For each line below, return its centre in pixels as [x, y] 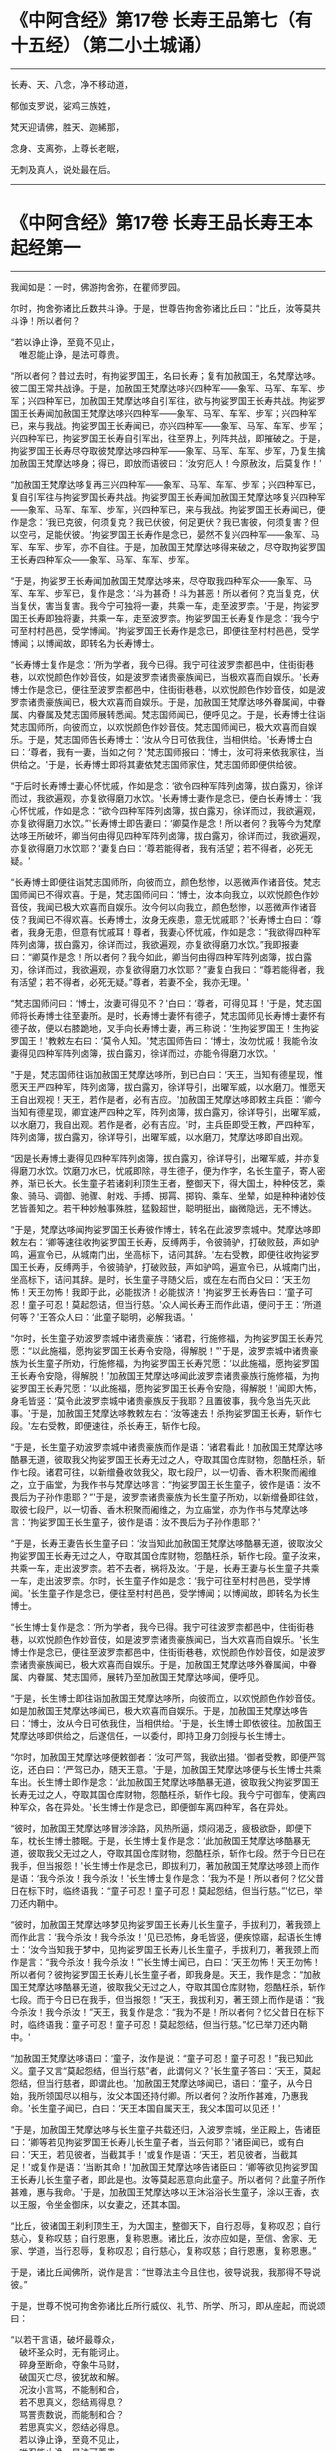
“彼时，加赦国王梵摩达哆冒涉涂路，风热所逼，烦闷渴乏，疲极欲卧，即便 [157, 1828]
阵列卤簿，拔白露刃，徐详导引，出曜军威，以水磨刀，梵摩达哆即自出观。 [159, 1137]
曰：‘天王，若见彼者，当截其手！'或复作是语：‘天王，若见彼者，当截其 [154, 2154]
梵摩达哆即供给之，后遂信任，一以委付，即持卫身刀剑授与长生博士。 [150, 1735]
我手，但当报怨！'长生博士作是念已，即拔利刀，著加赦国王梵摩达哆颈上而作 [165, 1865]
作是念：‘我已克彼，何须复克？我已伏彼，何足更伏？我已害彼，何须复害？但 [165, 522]
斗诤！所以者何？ [45, 320]
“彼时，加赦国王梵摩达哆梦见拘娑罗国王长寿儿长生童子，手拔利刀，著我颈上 [166, 1924]
